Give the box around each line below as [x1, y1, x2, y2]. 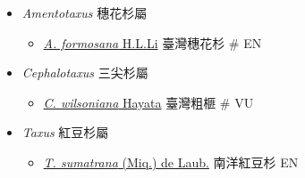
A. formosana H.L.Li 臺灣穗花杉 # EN [43, 33, 262, 52]
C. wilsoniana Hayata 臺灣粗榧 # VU [43, 93, 254, 111]
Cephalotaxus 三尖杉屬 [21, 63, 148, 82]
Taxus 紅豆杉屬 [21, 123, 109, 142]
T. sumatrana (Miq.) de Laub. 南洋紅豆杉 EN [43, 152, 299, 171]
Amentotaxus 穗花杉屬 [21, 4, 148, 21]
